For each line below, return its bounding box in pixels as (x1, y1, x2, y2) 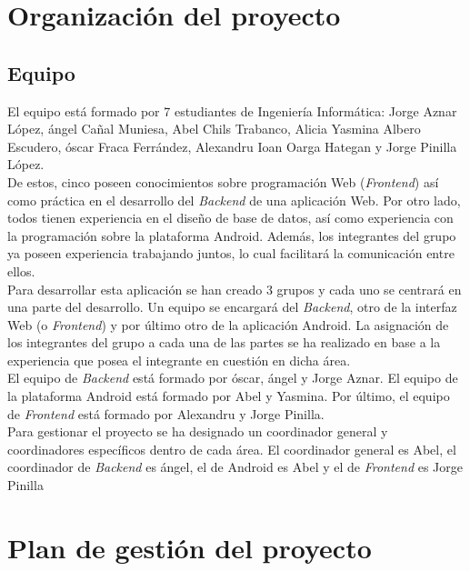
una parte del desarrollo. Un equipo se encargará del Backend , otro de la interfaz (7, 297, 457, 316)
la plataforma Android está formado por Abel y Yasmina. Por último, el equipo (7, 386, 450, 406)
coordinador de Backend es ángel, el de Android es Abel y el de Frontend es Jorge (7, 457, 464, 476)
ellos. (7, 261, 35, 280)
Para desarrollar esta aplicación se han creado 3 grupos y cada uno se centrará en (7, 279, 462, 298)
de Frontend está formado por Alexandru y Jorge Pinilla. (7, 404, 325, 423)
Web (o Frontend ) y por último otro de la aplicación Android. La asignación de (7, 315, 449, 334)
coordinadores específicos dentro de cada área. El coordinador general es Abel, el (7, 439, 456, 458)
